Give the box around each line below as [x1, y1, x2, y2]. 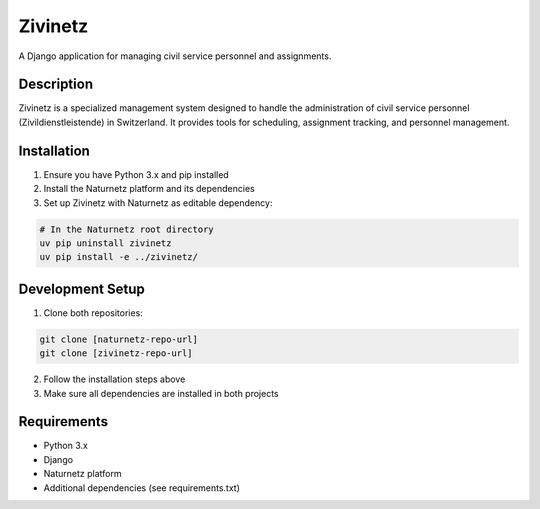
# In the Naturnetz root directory [39, 223, 214, 235]
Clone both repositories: [43, 306, 144, 319]
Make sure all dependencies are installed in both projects [43, 387, 279, 399]
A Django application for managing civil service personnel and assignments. [18, 50, 332, 62]
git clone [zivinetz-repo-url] [39, 348, 194, 359]
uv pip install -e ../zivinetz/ [39, 251, 199, 263]
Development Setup [18, 280, 145, 297]
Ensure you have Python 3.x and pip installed [43, 168, 229, 180]
